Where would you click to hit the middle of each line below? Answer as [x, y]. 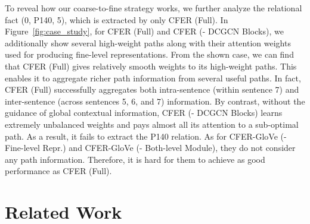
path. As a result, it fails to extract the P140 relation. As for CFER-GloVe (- [146, 136]
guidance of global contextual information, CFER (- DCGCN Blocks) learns [144, 113]
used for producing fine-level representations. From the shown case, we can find [149, 54]
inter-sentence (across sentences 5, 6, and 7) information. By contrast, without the [155, 101]
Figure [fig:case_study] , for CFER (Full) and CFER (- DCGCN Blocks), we [144, 31]
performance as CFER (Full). [58, 171]
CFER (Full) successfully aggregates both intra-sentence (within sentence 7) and [152, 89]
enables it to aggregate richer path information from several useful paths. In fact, [153, 78]
